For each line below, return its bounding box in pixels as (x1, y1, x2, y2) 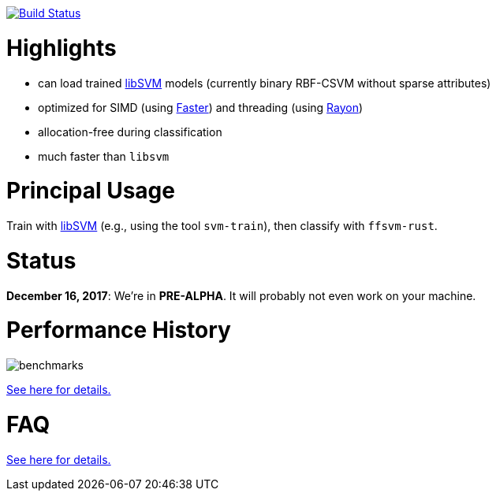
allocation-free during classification (38, 124, 222, 139)
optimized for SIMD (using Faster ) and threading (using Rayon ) (38, 100, 364, 114)
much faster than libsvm (38, 149, 170, 163)
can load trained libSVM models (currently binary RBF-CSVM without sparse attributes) (38, 76, 491, 90)
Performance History (6, 317, 231, 344)
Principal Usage (6, 177, 175, 205)
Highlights (6, 34, 117, 61)
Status (6, 247, 76, 274)
